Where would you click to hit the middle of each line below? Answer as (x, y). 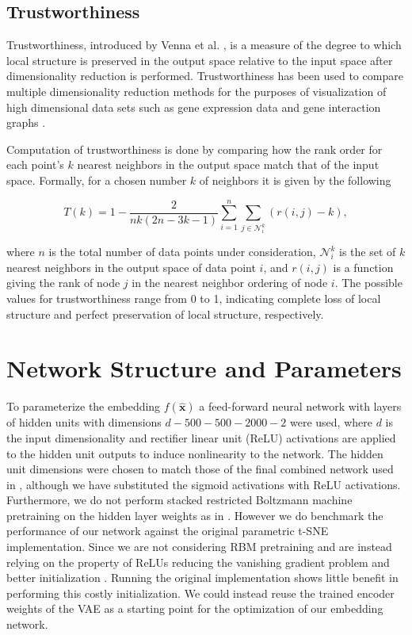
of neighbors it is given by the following (295, 180)
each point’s (35, 164)
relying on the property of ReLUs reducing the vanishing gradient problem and (198, 562)
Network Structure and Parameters (204, 368)
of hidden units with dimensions (84, 422)
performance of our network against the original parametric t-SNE (168, 531)
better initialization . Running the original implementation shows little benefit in (202, 578)
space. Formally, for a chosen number (97, 180)
